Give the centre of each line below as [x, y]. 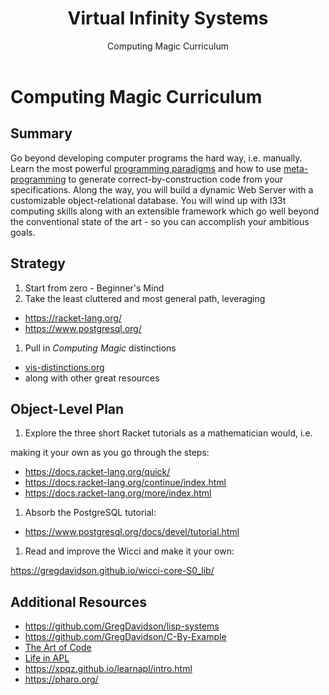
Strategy [38, 263]
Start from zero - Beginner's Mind [94, 288]
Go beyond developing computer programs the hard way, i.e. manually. [156, 158]
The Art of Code [58, 648]
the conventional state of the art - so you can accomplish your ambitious [160, 221]
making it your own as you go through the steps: [110, 453]
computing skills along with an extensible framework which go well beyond [165, 211]
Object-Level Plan [67, 408]
